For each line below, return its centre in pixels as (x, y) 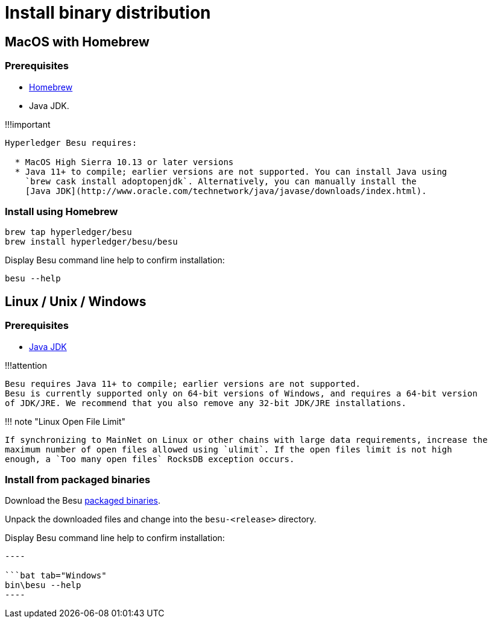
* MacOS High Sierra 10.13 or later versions (124, 162)
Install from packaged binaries (78, 479)
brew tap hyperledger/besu (68, 232)
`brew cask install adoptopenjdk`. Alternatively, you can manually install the (221, 181)
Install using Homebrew (61, 211)
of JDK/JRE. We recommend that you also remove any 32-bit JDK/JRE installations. (206, 403)
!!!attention (26, 365)
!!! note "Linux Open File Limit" (65, 421)
